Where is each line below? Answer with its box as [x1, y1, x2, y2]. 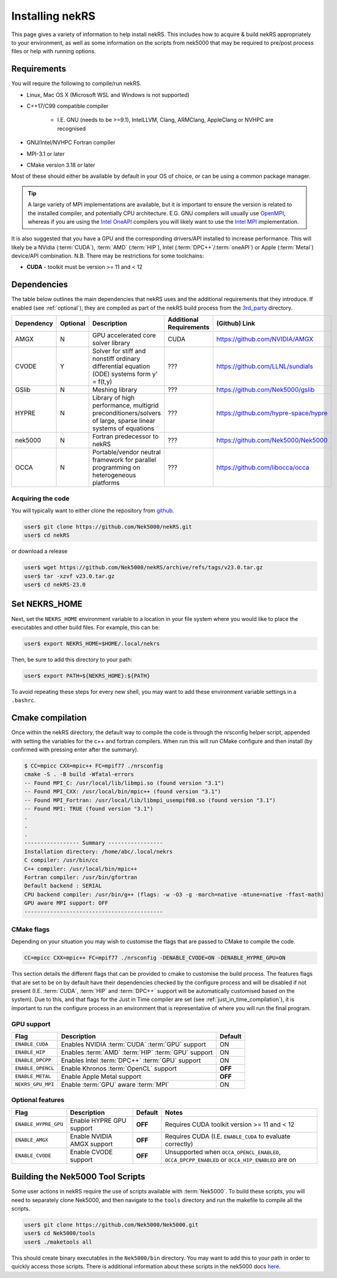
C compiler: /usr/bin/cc [24, 857, 99, 864]
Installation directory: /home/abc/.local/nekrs [24, 848, 173, 855]
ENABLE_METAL [15, 1073, 51, 1080]
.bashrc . [11, 696, 36, 704]
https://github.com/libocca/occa [216, 463, 309, 472]
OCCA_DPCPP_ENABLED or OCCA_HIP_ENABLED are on [165, 1155, 297, 1164]
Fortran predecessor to [92, 432, 159, 441]
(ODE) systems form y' [92, 370, 158, 378]
